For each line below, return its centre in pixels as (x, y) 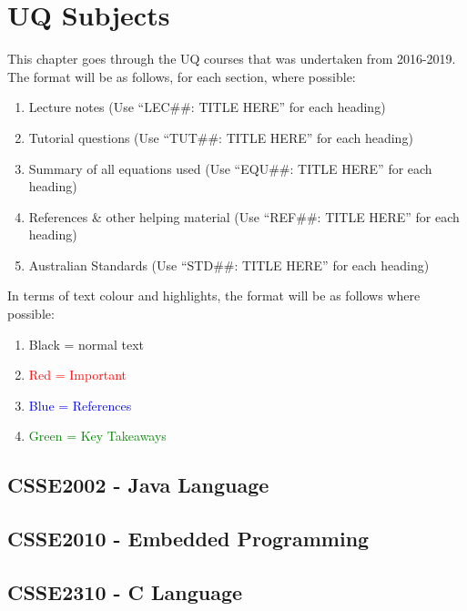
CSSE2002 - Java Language (138, 485)
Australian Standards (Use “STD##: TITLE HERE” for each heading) (229, 265)
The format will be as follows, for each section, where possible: (182, 76)
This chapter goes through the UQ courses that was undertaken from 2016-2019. (232, 59)
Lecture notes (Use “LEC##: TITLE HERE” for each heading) (207, 107)
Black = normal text (86, 344)
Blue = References (80, 405)
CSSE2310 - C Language (125, 591)
